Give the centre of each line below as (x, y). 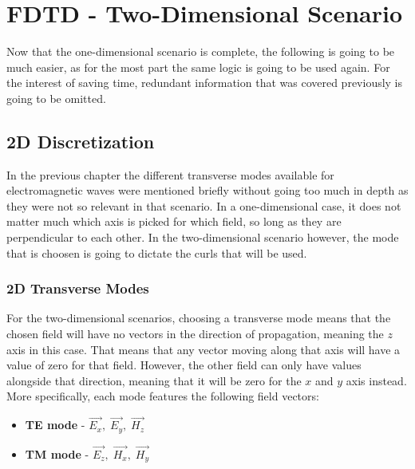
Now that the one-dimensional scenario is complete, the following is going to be (201, 51)
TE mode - (55, 425)
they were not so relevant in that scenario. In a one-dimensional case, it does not (204, 205)
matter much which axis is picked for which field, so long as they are (174, 221)
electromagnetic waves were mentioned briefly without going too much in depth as (207, 190)
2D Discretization (81, 141)
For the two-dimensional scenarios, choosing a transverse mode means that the (199, 318)
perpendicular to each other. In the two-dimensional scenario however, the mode (203, 237)
